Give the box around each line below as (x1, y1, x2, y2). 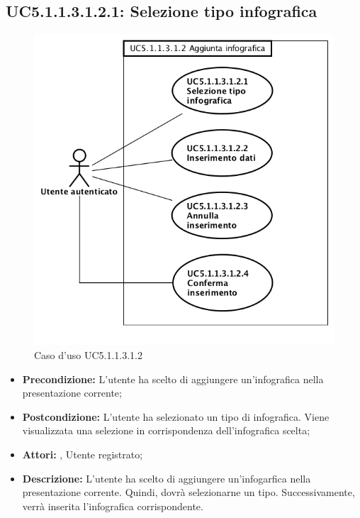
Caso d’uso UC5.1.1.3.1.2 (34, 347, 142, 362)
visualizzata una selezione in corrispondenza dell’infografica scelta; (22, 423, 310, 438)
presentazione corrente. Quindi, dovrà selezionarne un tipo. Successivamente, (22, 485, 355, 500)
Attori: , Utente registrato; (22, 446, 143, 461)
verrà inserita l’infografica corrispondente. (22, 498, 203, 513)
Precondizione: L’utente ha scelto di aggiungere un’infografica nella (22, 371, 324, 386)
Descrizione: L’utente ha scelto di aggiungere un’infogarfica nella (22, 470, 311, 485)
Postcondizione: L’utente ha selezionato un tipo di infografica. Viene (22, 409, 330, 424)
